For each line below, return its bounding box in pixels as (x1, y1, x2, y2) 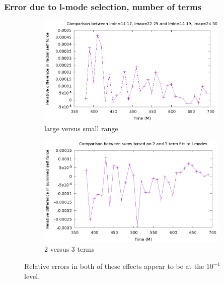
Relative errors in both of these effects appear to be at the (24, 261, 204, 271)
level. (24, 270, 40, 281)
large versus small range (44, 123, 118, 133)
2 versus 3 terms (44, 244, 95, 254)
